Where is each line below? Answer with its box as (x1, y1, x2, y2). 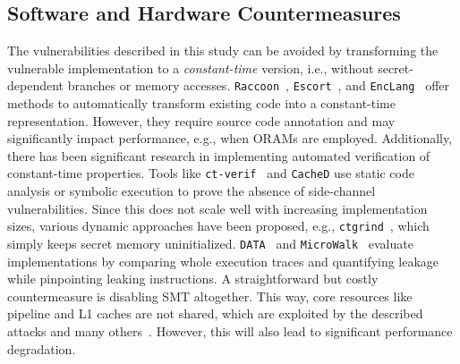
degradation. (7, 339, 76, 358)
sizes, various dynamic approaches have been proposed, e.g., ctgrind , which (7, 216, 430, 235)
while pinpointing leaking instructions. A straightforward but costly (7, 269, 379, 288)
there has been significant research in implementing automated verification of (7, 146, 430, 165)
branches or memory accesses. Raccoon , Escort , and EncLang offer (67, 76, 450, 95)
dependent (7, 76, 64, 95)
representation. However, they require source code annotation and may (7, 111, 396, 130)
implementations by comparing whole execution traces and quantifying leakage (7, 251, 439, 270)
